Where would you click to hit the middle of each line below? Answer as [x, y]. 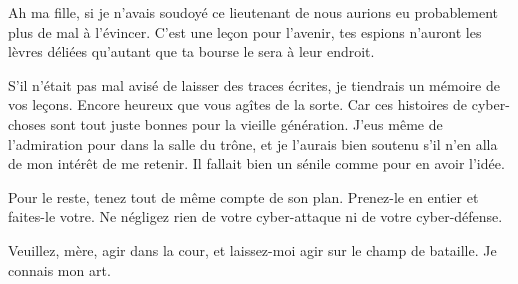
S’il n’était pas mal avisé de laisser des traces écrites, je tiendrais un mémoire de [254, 84]
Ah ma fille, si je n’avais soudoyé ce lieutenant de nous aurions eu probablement [253, 12]
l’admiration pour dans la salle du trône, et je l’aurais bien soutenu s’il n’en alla [253, 143]
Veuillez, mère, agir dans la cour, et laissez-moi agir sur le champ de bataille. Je [252, 249]
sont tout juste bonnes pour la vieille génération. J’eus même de [246, 123]
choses [27, 123]
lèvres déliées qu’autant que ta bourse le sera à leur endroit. [191, 51]
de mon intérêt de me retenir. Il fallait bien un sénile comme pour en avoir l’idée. [256, 163]
